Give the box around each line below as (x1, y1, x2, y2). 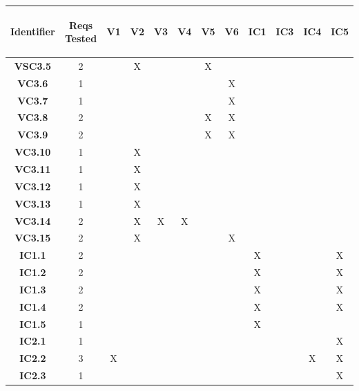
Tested (64, 31, 97, 46)
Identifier (10, 24, 55, 39)
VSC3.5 (14, 58, 51, 73)
